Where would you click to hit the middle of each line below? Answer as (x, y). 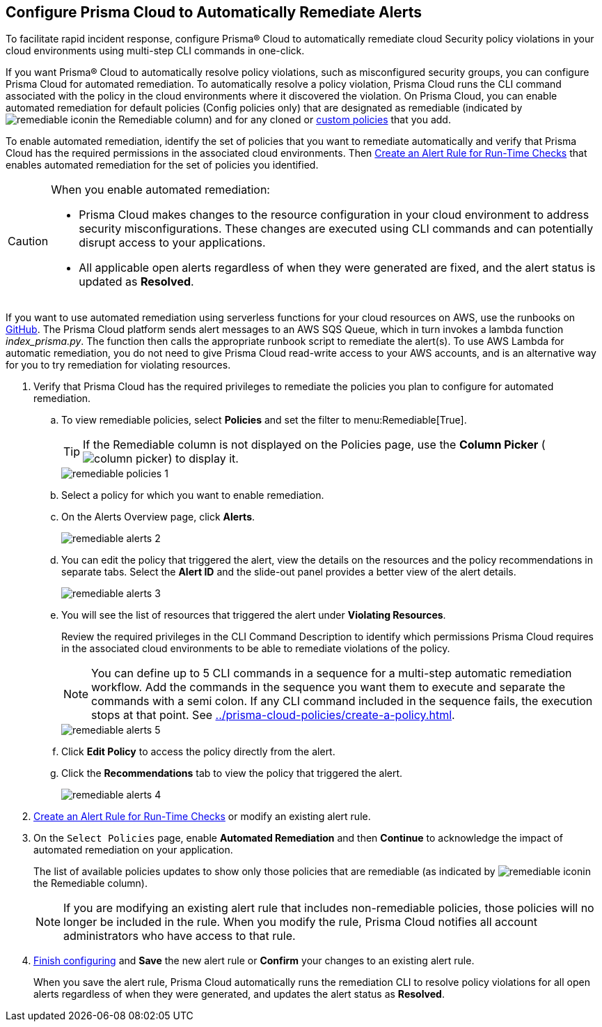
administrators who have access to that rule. (180, 936)
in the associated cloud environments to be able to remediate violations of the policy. (256, 649)
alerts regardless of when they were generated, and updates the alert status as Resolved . (239, 994)
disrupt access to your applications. (172, 243)
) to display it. (203, 459)
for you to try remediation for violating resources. (118, 365)
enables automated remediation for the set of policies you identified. (162, 165)
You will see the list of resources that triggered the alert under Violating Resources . (254, 615)
